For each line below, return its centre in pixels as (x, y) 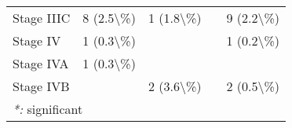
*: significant (48, 109)
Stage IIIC (42, 18)
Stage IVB (41, 86)
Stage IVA (41, 63)
